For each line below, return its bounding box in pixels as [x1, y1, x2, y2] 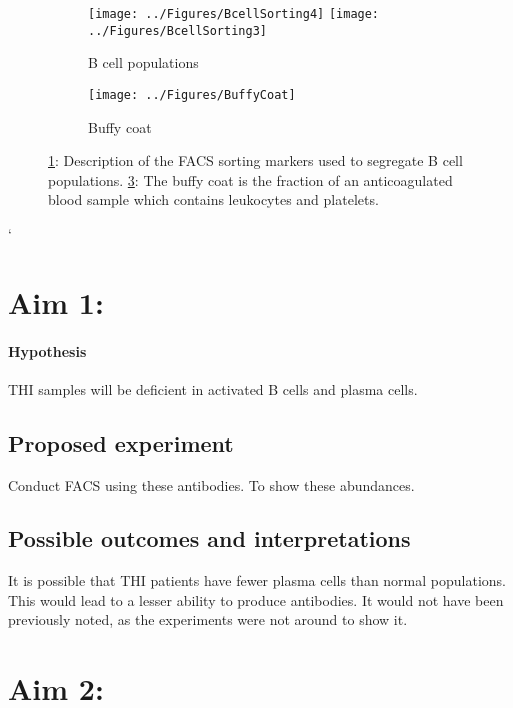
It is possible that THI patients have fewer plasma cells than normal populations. [8, 570, 506, 591]
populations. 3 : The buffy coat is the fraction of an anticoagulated [48, 169, 453, 190]
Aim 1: [8, 281, 104, 322]
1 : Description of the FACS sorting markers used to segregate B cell [48, 150, 463, 171]
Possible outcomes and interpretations [8, 523, 411, 554]
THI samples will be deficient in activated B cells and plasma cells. [8, 378, 418, 399]
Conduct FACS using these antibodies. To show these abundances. [8, 474, 415, 495]
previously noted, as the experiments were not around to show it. [8, 609, 408, 630]
